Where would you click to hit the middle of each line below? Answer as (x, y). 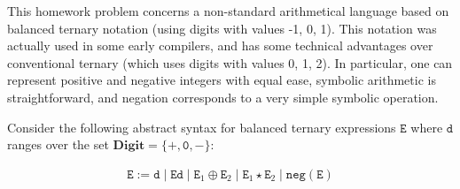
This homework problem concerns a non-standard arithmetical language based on (228, 11)
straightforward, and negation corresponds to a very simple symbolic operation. (223, 97)
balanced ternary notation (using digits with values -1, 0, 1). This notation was (222, 28)
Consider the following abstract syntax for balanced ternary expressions (202, 127)
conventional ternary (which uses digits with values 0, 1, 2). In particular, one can (230, 62)
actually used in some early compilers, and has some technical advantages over (220, 45)
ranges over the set (58, 144)
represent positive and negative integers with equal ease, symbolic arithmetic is (222, 80)
